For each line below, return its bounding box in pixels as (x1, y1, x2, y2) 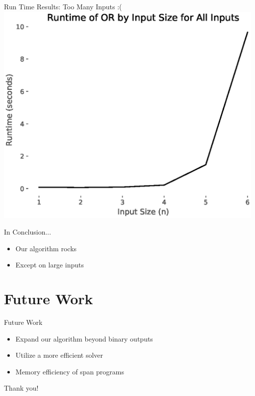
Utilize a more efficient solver (15, 350, 103, 360)
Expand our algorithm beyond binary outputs (15, 333, 153, 343)
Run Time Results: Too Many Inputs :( (4, 1, 122, 11)
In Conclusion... (4, 227, 51, 237)
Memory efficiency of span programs (15, 366, 124, 376)
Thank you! (4, 383, 39, 393)
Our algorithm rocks (15, 243, 77, 253)
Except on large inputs (15, 260, 84, 270)
